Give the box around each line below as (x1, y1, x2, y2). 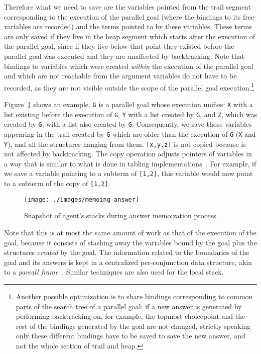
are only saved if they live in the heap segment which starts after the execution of (4, 31, 255, 41)
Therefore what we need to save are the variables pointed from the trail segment (4, 2, 251, 12)
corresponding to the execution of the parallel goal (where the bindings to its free (4, 11, 254, 22)
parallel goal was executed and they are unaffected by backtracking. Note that (4, 50, 244, 61)
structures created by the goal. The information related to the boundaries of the (4, 247, 249, 257)
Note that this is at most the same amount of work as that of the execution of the (4, 227, 256, 238)
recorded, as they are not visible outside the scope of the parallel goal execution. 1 (4, 80, 254, 93)
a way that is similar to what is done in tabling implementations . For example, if (4, 158, 256, 168)
